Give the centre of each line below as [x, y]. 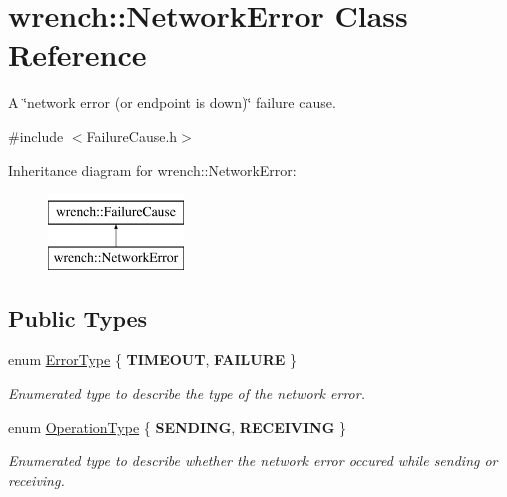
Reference [77, 54]
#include [36, 135]
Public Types [78, 317]
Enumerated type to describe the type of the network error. [186, 393]
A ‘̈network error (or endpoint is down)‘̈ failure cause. [172, 102]
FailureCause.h [132, 135]
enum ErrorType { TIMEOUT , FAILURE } [153, 359]
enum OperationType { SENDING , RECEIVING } [177, 426]
